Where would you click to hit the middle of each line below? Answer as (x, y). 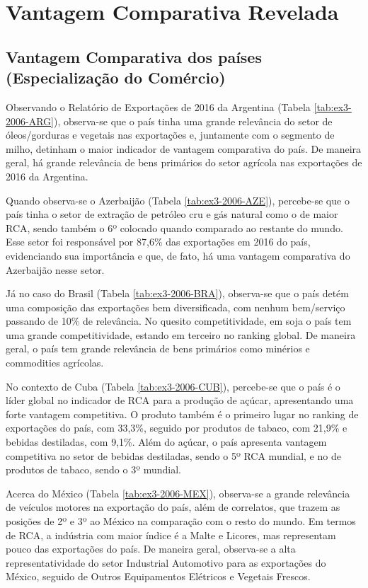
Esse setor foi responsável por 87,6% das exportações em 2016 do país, (158, 242)
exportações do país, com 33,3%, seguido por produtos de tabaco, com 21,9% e (177, 428)
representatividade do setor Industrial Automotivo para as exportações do (166, 562)
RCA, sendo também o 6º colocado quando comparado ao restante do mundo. (174, 227)
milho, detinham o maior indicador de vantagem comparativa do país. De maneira (184, 148)
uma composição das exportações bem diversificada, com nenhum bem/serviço (176, 307)
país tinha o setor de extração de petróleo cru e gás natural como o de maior (172, 214)
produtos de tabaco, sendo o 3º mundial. (93, 469)
